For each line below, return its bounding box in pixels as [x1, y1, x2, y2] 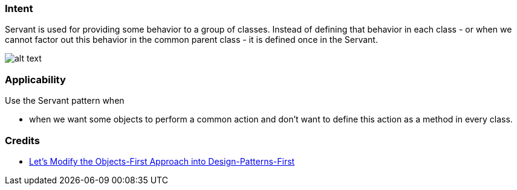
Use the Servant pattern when [5, 95, 125, 106]
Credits [5, 134, 40, 147]
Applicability [5, 73, 66, 86]
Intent [5, 2, 33, 14]
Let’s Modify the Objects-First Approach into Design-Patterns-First [29, 156, 295, 166]
